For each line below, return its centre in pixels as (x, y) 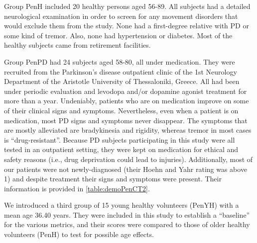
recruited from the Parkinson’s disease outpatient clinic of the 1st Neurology (121, 71)
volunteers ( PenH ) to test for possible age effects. (79, 234)
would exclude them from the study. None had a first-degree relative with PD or (127, 26)
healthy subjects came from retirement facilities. (77, 45)
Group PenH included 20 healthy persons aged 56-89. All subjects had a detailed (127, 6)
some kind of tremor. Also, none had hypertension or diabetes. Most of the (118, 35)
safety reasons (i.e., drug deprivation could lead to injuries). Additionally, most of (128, 159)
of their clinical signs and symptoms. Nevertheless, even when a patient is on (121, 110)
